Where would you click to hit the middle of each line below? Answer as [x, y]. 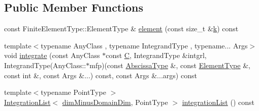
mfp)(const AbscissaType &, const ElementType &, [170, 65]
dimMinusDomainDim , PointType [115, 102]
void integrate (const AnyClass [52, 55]
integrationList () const [218, 102]
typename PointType [73, 92]
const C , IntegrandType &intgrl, [156, 55]
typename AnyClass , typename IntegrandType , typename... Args [144, 45]
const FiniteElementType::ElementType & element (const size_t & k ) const [121, 29]
